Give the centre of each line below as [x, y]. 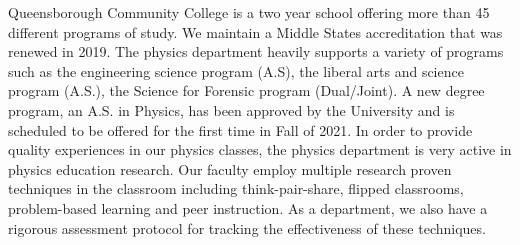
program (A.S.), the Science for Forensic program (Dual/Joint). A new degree [246, 90]
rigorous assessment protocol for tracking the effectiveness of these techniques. [247, 227]
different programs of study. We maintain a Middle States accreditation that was [255, 31]
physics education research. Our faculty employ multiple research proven [230, 168]
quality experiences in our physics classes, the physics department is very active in [260, 149]
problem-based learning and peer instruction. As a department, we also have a [248, 207]
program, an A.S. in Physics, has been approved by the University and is [231, 109]
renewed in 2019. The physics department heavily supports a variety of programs [256, 51]
